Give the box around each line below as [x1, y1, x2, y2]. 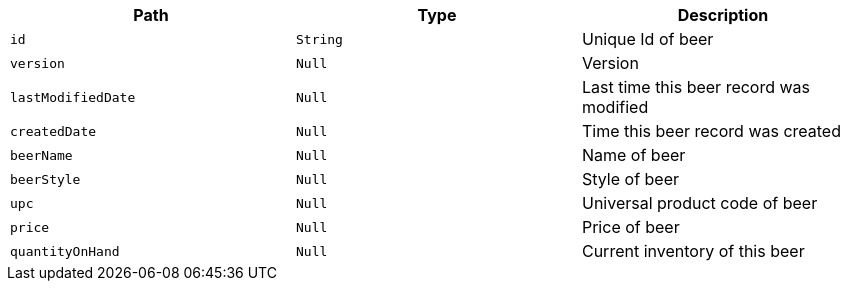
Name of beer [581, 145, 686, 165]
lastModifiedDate [10, 89, 136, 105]
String [295, 31, 343, 47]
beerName [10, 147, 73, 163]
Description [677, 5, 769, 25]
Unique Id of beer [581, 29, 714, 49]
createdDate [10, 123, 97, 139]
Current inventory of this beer [581, 241, 805, 261]
